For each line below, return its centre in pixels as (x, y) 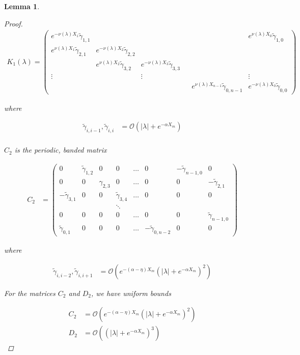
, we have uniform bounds (131, 293)
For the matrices (30, 293)
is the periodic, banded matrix (61, 150)
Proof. (13, 23)
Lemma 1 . (22, 6)
